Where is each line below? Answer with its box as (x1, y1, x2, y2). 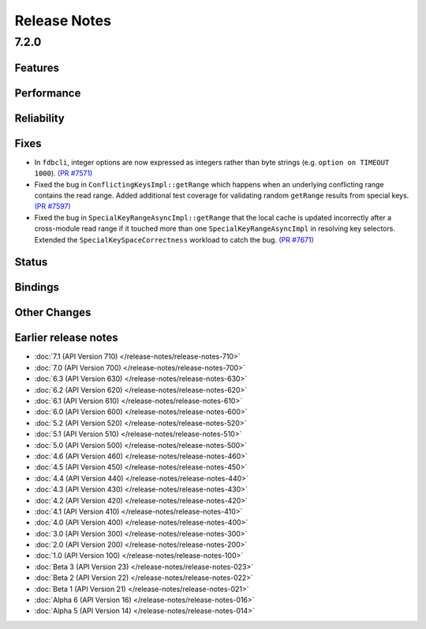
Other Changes (14, 306, 92, 319)
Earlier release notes (14, 331, 118, 345)
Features (14, 61, 59, 74)
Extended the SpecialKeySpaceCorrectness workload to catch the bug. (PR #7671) (34, 235, 315, 244)
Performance (14, 86, 81, 100)
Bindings (14, 281, 59, 294)
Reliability (14, 111, 65, 125)
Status (14, 255, 48, 269)
